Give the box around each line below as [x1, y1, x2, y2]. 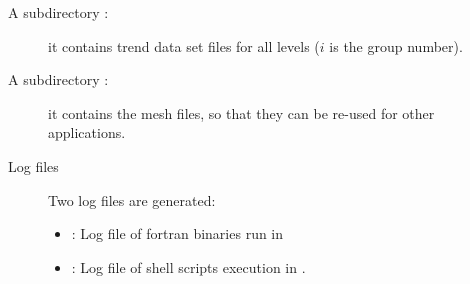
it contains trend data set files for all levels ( [48, 35, 320, 56]
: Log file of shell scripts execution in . [71, 256, 306, 277]
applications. [48, 122, 126, 143]
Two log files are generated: [48, 189, 216, 210]
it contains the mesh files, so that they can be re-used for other [48, 102, 435, 123]
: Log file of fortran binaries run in [71, 223, 284, 244]
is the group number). [329, 35, 463, 56]
